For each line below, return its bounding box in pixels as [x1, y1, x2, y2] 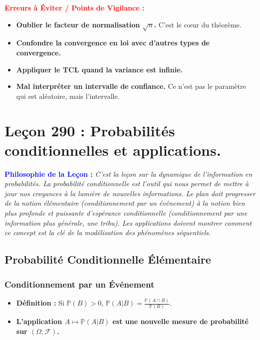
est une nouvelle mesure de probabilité [112, 316, 249, 327]
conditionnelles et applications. [4, 139, 221, 160]
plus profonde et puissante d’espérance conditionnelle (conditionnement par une [4, 208, 248, 218]
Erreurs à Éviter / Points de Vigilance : [4, 2, 145, 12]
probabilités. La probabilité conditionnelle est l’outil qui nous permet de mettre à [4, 178, 249, 189]
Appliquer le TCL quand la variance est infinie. [16, 64, 183, 74]
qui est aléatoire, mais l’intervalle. [16, 90, 120, 101]
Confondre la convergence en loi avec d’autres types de [16, 37, 210, 48]
